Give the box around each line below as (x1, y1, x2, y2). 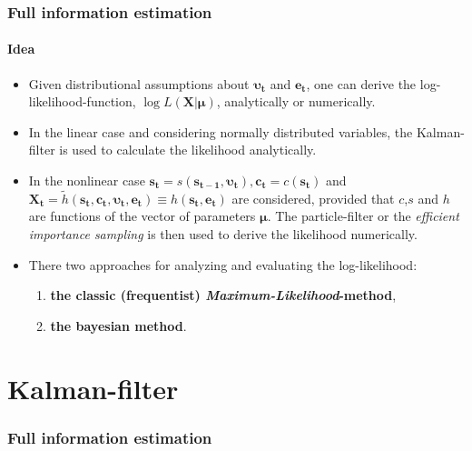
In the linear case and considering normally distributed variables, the (28, 122, 413, 141)
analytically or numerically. (224, 92, 376, 111)
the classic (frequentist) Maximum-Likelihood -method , (50, 286, 397, 305)
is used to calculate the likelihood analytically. (59, 140, 317, 159)
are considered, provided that (231, 188, 395, 207)
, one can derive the (306, 74, 417, 93)
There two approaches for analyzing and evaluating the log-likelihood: (28, 255, 418, 274)
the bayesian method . (50, 316, 187, 335)
